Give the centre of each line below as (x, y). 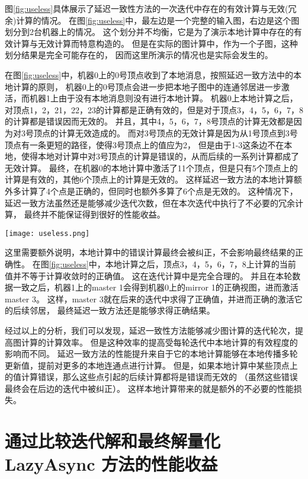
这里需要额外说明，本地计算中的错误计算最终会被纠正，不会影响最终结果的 (150, 252)
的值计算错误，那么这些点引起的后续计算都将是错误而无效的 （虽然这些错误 (151, 377)
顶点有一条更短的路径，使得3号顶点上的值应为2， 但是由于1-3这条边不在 (145, 144)
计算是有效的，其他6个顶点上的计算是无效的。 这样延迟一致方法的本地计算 (149, 179)
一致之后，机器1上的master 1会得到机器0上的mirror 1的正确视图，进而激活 (155, 287)
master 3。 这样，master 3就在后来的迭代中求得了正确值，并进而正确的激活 (150, 298)
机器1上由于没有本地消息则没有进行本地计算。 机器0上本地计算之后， (163, 98)
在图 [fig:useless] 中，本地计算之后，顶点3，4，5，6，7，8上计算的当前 (164, 264)
